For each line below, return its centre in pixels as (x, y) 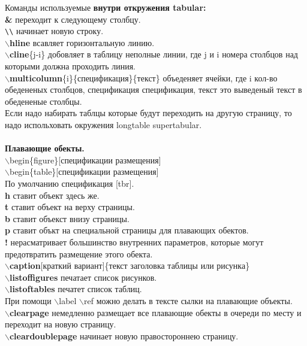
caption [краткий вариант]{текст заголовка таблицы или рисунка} (130, 265)
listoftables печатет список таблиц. (76, 289)
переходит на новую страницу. (61, 324)
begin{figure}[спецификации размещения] (85, 160)
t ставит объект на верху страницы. (70, 207)
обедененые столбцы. (43, 101)
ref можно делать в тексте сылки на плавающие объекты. (188, 300)
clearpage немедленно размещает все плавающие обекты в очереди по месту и (155, 312)
